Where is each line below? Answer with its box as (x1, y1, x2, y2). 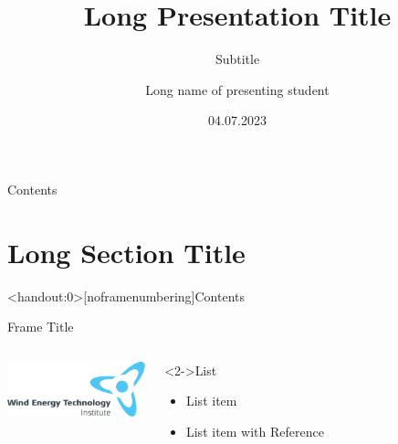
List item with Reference (185, 422, 324, 440)
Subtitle (215, 49, 260, 69)
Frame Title (7, 317, 74, 336)
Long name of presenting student (145, 79, 330, 99)
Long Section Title (7, 233, 246, 270)
